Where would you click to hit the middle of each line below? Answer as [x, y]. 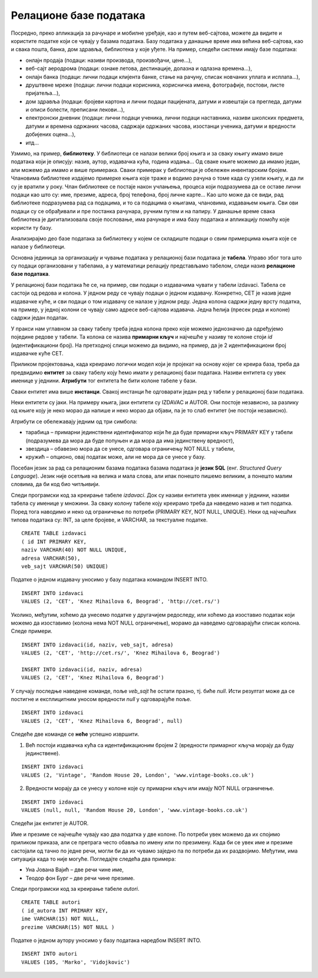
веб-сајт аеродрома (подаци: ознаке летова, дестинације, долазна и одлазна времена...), [139, 68]
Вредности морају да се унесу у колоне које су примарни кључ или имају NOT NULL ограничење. [150, 788]
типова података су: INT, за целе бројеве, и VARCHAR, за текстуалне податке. [110, 520]
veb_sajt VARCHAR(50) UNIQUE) [65, 566]
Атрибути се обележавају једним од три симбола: [74, 421]
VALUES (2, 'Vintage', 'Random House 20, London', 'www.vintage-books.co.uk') [138, 775]
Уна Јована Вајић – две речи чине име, [74, 870]
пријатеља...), [43, 93]
